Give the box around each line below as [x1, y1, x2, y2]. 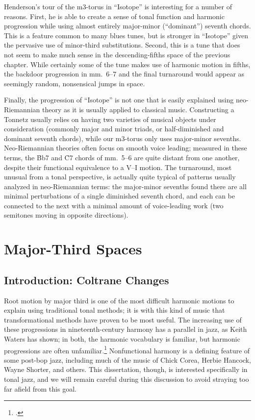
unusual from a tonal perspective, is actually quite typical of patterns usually [4, 172, 236, 182]
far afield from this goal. [4, 383, 76, 394]
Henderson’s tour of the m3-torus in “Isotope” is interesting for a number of [4, 1, 232, 11]
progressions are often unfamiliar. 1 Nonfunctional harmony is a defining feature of [4, 344, 250, 355]
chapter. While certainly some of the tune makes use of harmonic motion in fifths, [4, 59, 251, 69]
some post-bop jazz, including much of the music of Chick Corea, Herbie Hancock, [4, 354, 251, 365]
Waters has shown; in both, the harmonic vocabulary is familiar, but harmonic [4, 334, 240, 344]
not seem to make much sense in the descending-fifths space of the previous [4, 49, 230, 59]
